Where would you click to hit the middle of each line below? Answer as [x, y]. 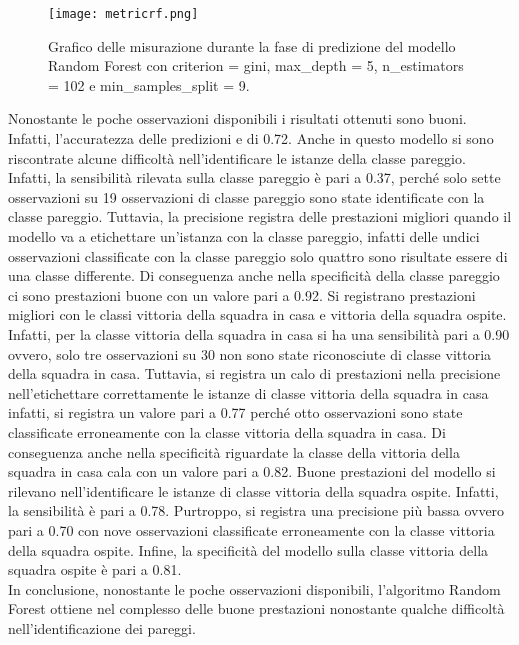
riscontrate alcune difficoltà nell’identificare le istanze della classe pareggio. [237, 157]
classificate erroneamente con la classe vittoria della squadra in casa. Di [227, 431]
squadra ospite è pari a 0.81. [95, 569]
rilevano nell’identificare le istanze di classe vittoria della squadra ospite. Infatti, [253, 490]
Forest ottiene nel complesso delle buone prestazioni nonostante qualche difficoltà [256, 608]
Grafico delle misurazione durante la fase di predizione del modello [252, 45]
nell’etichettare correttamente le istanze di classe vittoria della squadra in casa [248, 392]
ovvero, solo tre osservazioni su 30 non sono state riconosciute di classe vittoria [250, 353]
